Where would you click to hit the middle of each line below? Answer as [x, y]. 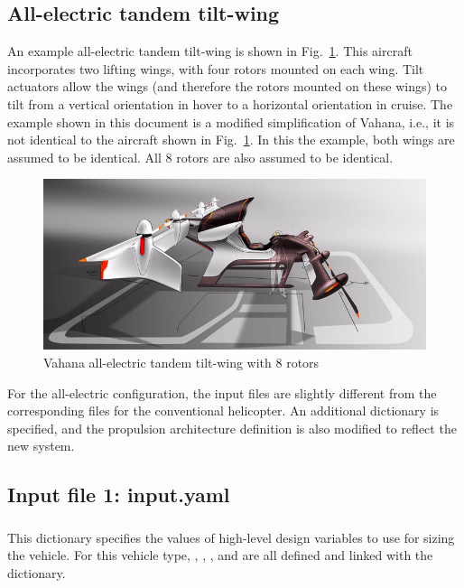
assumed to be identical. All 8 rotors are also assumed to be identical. [200, 157]
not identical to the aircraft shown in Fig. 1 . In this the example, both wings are [231, 140]
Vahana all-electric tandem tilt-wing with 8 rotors [181, 362]
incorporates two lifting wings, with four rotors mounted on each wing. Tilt [216, 68]
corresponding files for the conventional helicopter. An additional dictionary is [223, 411]
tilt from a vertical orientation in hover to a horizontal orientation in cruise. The [230, 103]
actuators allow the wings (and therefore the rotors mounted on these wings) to [227, 86]
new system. [41, 446]
